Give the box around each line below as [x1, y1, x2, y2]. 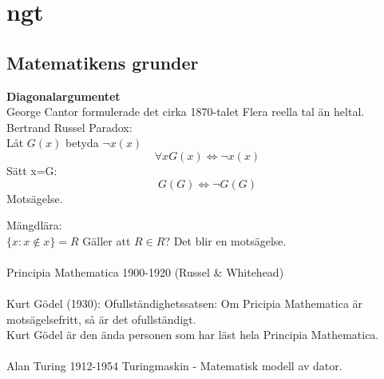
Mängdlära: [6, 217, 62, 233]
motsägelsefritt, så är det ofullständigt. [6, 310, 196, 327]
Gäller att [82, 232, 131, 249]
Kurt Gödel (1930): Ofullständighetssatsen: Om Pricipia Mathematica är [6, 295, 363, 312]
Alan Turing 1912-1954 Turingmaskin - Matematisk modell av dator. [6, 357, 342, 374]
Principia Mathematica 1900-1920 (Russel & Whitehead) [6, 263, 284, 280]
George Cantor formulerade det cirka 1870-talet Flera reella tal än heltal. [6, 103, 365, 120]
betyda [65, 134, 99, 151]
